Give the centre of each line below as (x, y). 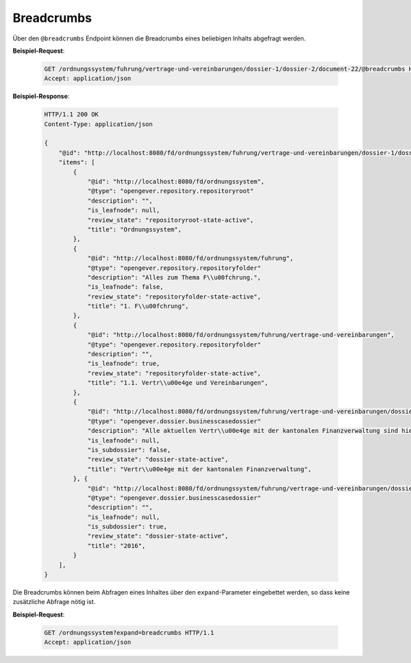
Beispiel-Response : (41, 97)
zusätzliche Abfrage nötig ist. (54, 602)
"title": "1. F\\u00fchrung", (138, 306)
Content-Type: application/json (99, 124)
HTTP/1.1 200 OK (72, 114)
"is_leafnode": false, (125, 287)
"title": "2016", (116, 546)
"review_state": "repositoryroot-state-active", (171, 220)
